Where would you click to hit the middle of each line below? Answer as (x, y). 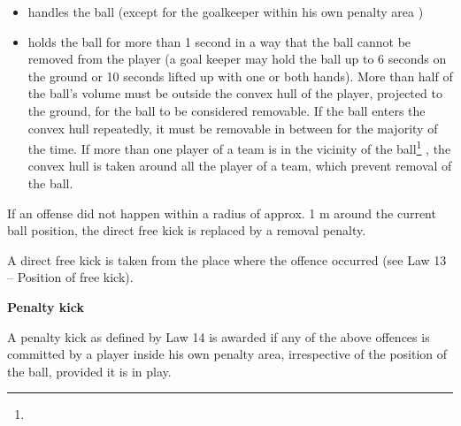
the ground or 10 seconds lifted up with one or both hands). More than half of (240, 76)
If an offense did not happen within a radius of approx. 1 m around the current (222, 213)
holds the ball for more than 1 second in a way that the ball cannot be (219, 41)
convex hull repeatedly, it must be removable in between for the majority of (233, 128)
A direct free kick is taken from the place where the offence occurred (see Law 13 (227, 259)
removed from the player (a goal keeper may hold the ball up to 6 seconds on (237, 59)
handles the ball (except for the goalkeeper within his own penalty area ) (226, 11)
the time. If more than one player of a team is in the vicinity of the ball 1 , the (239, 147)
